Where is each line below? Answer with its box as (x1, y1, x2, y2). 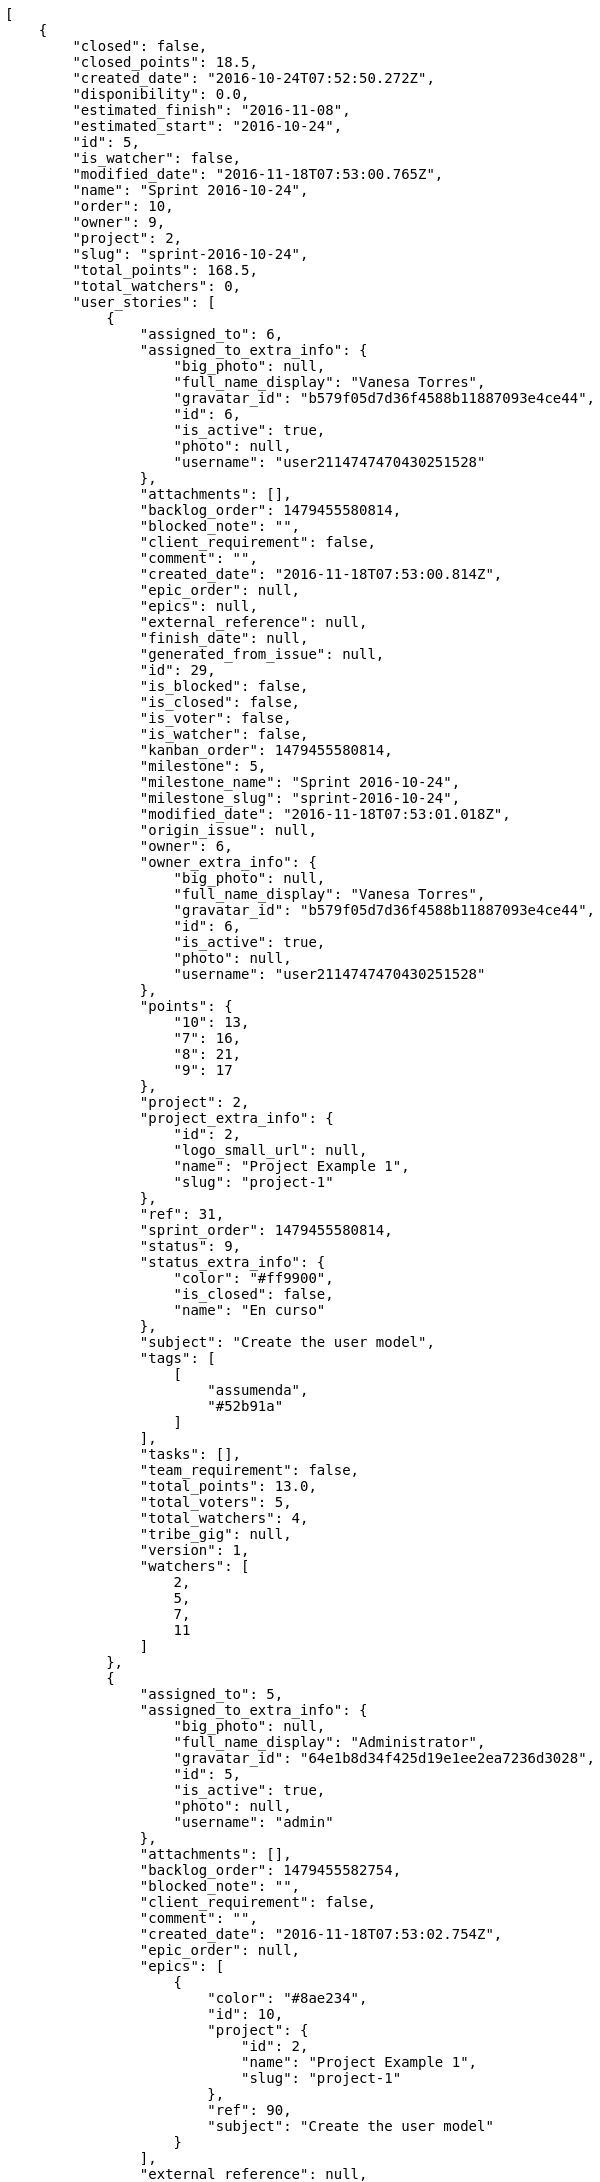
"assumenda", (207, 1382, 309, 1398)
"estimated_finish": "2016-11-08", (72, 102, 351, 118)
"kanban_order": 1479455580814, (139, 742, 393, 758)
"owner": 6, (139, 838, 233, 854)
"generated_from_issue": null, (139, 646, 385, 662)
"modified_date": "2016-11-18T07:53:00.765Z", (72, 166, 444, 182)
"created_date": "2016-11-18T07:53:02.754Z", (139, 1926, 503, 1942)
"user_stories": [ (72, 294, 216, 310)
